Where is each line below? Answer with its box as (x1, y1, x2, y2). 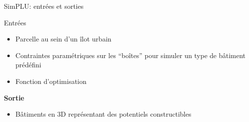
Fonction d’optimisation (15, 76, 87, 86)
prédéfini (15, 60, 41, 70)
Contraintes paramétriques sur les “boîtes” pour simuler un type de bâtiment (15, 50, 246, 60)
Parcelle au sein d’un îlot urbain (15, 34, 112, 44)
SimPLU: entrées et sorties (4, 1, 84, 11)
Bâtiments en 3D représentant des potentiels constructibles (15, 109, 192, 119)
